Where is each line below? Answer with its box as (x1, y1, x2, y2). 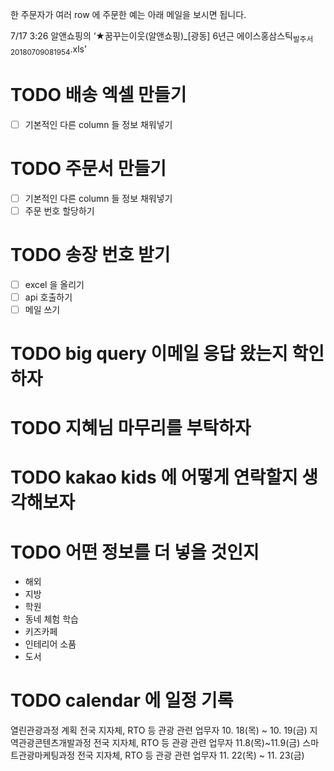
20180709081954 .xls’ (10, 43, 87, 57)
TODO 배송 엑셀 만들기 (10, 83, 187, 106)
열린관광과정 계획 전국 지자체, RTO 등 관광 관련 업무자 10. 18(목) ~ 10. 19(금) (10, 724, 308, 737)
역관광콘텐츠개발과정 (10, 737, 92, 749)
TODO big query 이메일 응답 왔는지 (10, 342, 288, 365)
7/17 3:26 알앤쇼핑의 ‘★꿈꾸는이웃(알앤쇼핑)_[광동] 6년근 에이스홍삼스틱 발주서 (10, 30, 314, 44)
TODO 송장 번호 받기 (10, 243, 171, 266)
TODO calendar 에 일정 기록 (10, 689, 234, 712)
